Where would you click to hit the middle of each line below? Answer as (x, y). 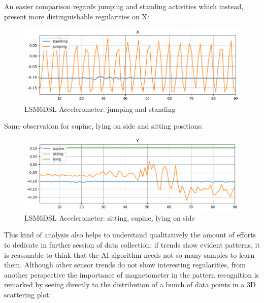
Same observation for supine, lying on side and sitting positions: (104, 126)
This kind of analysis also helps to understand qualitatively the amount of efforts (130, 235)
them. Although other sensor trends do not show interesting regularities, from (125, 265)
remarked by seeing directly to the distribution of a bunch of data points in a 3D (130, 284)
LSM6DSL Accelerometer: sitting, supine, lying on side (110, 217)
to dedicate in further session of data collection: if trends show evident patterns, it (132, 245)
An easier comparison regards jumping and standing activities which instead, (124, 6)
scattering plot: (28, 295)
